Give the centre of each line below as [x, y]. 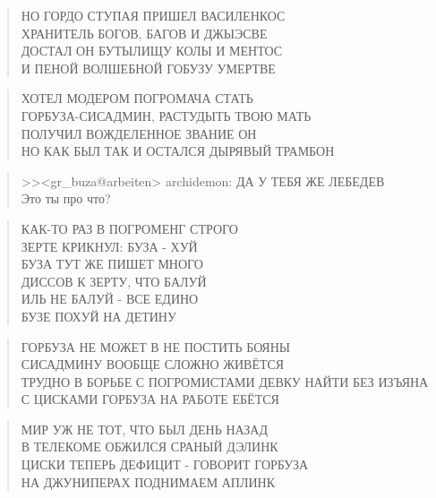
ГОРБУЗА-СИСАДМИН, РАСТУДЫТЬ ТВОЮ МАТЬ [166, 115]
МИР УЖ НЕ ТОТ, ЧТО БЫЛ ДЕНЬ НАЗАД [144, 429]
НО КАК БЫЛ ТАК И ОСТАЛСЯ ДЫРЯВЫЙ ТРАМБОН [178, 151]
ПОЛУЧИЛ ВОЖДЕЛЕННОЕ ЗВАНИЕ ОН [139, 133]
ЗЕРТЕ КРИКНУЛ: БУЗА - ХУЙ [109, 246]
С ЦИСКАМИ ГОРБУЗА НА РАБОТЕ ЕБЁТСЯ [150, 399]
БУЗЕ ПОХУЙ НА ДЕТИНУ [98, 316]
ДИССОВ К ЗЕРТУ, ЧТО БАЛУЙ [114, 281]
